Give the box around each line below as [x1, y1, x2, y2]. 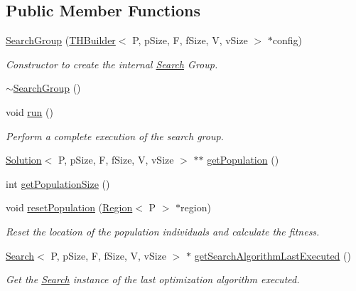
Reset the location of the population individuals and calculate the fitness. [6, 223, 320, 238]
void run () [6, 104, 53, 119]
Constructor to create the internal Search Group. [6, 56, 218, 71]
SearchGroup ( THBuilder [6, 33, 116, 48]
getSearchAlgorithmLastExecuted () [194, 248, 351, 263]
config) [272, 33, 302, 48]
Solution [6, 152, 42, 167]
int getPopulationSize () [6, 176, 110, 191]
